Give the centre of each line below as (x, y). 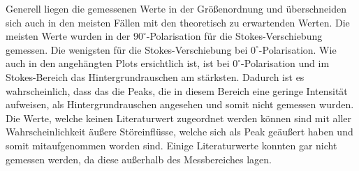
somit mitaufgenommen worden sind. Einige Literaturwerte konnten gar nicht (171, 145)
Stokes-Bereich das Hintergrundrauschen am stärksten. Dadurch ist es (155, 76)
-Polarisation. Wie (298, 49)
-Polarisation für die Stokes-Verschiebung (234, 36)
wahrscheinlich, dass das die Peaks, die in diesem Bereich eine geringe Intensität (177, 90)
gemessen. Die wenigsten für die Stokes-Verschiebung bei (127, 49)
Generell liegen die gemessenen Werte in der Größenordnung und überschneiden (176, 8)
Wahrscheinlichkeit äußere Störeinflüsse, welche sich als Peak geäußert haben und (179, 132)
